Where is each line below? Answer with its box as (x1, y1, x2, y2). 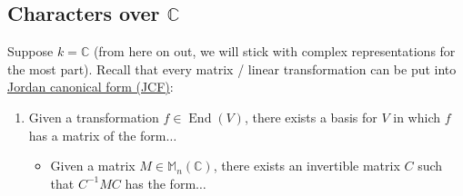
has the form (125, 173, 196, 192)
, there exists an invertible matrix (213, 156, 400, 175)
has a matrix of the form (28, 125, 166, 144)
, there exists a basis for (244, 107, 377, 126)
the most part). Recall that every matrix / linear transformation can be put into (7, 59, 457, 78)
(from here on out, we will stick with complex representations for (93, 42, 456, 61)
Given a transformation (28, 107, 159, 126)
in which (393, 107, 440, 126)
